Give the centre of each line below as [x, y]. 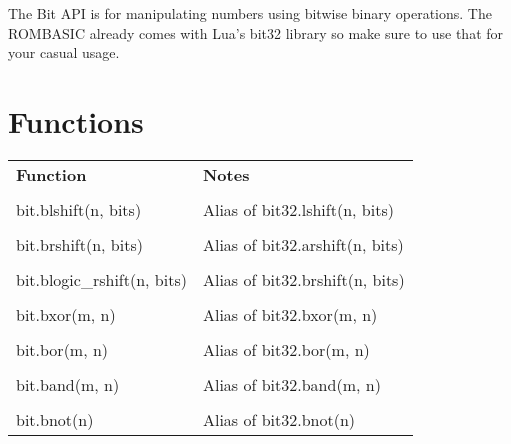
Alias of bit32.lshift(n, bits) [298, 209]
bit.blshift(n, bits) [79, 209]
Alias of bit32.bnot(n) [279, 419]
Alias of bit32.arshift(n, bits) [303, 244]
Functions [76, 120]
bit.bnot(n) [55, 419]
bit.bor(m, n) [62, 349]
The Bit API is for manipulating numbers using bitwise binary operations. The [250, 13]
